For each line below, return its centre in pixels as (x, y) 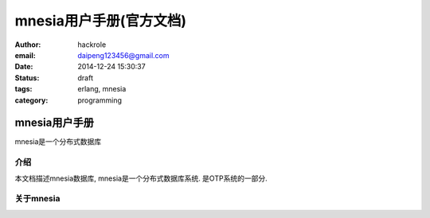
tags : (23, 89)
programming (100, 100)
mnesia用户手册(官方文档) (101, 21)
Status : (27, 78)
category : (31, 100)
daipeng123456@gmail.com (124, 55)
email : (25, 55)
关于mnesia (37, 199)
